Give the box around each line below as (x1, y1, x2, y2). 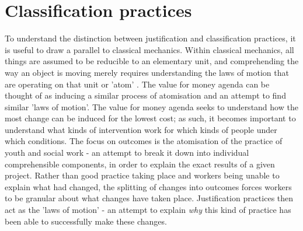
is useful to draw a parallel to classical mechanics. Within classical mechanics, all (5, 43, 294, 55)
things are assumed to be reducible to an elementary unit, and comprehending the (5, 55, 299, 67)
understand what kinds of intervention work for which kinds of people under (5, 123, 277, 135)
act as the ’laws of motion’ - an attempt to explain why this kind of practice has (5, 204, 291, 216)
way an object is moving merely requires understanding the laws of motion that (5, 66, 289, 78)
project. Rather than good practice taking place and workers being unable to (5, 169, 280, 181)
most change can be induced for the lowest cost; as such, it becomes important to (5, 112, 296, 124)
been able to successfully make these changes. (5, 215, 167, 227)
